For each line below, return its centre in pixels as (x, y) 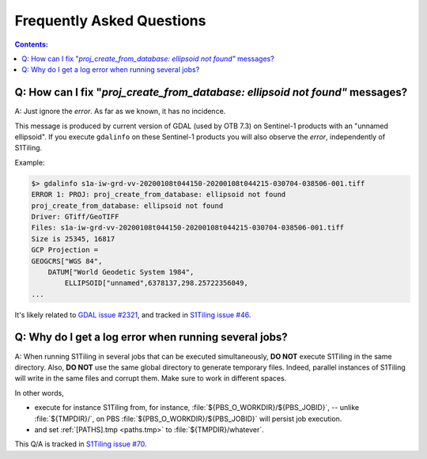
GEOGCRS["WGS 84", (67, 261)
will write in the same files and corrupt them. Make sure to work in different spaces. (151, 378)
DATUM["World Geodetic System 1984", (121, 272)
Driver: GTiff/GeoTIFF (75, 216)
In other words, (40, 393)
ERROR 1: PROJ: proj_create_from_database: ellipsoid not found (159, 195)
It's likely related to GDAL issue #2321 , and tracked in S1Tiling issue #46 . (133, 315)
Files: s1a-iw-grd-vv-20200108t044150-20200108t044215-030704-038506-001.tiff (187, 228)
